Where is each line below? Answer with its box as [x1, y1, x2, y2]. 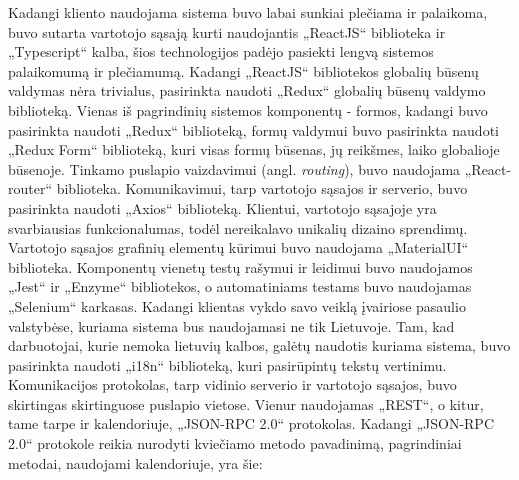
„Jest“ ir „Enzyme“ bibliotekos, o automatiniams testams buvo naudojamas [8, 276, 472, 297]
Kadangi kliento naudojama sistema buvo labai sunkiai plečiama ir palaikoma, [8, 2, 488, 22]
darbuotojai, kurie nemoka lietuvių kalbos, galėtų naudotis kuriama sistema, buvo [8, 335, 511, 356]
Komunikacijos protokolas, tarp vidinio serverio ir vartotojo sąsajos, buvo [8, 374, 457, 395]
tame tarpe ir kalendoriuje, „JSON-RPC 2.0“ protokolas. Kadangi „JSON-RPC [8, 413, 494, 434]
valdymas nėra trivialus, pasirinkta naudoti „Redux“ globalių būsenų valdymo [8, 80, 486, 101]
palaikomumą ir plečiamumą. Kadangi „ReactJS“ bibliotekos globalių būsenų [8, 60, 479, 81]
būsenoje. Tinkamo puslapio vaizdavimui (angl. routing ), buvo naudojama [8, 158, 461, 179]
